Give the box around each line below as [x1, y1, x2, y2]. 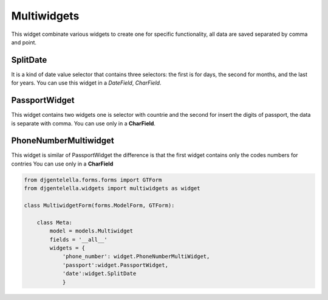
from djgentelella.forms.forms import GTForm [24, 176, 162, 183]
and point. [11, 38, 36, 46]
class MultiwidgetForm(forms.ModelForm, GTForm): [24, 201, 175, 209]
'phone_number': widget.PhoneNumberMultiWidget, [62, 253, 210, 260]
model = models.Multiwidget [49, 228, 134, 234]
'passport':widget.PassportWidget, [62, 262, 168, 268]
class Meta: [36, 219, 73, 226]
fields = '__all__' [49, 236, 108, 243]
